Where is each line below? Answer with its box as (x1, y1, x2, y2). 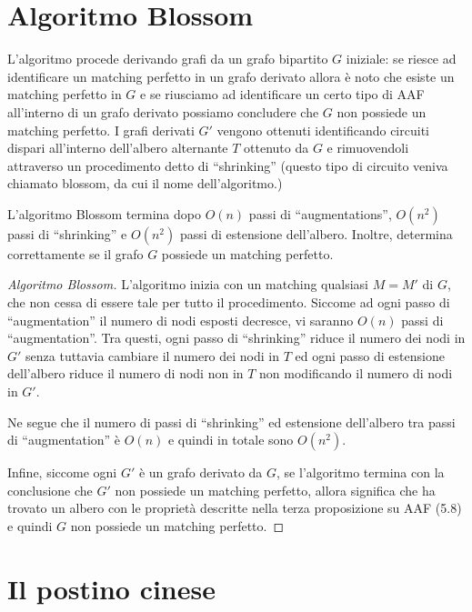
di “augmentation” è (7, 430, 121, 449)
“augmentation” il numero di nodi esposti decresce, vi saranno (7, 310, 354, 329)
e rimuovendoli (326, 138, 409, 157)
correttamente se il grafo (7, 244, 144, 263)
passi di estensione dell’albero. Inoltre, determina (179, 224, 453, 243)
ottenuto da (244, 138, 309, 157)
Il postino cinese (7, 569, 216, 607)
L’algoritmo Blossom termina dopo (7, 204, 201, 223)
